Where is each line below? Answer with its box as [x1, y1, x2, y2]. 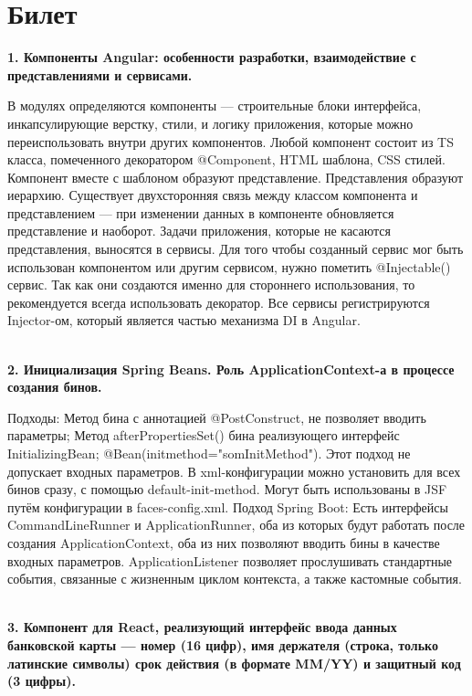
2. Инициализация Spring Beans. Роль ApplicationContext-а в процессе [7, 359, 455, 378]
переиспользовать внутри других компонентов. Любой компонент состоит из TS [7, 132, 454, 151]
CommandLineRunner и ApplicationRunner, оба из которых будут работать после [7, 515, 466, 534]
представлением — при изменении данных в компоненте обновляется [7, 203, 394, 222]
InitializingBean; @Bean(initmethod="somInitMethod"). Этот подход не [7, 444, 411, 462]
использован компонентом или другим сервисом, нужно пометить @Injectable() [7, 257, 451, 276]
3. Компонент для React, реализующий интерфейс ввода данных [7, 617, 397, 637]
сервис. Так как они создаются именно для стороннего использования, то [7, 275, 415, 294]
